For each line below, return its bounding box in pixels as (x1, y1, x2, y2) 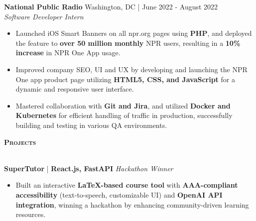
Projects (4, 136, 36, 147)
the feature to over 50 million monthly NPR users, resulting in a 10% (15, 37, 241, 48)
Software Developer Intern (4, 11, 84, 21)
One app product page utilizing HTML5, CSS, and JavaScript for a (15, 74, 235, 84)
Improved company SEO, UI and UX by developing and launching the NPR (15, 64, 248, 74)
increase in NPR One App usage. (15, 47, 121, 58)
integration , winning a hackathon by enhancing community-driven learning (15, 199, 249, 210)
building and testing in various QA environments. (15, 119, 167, 130)
